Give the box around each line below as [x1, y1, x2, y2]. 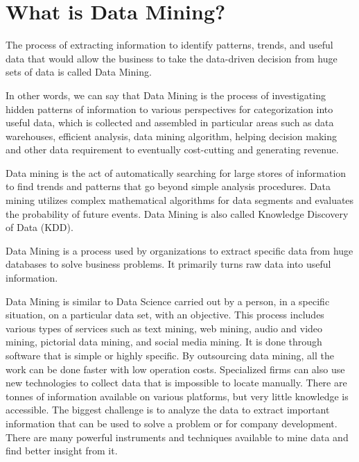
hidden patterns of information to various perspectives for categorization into [6, 101, 333, 116]
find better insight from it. [6, 443, 118, 458]
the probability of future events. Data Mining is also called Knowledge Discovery [6, 206, 349, 221]
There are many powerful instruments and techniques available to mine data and [6, 429, 349, 444]
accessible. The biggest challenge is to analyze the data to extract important [6, 402, 330, 417]
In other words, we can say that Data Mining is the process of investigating [6, 87, 326, 102]
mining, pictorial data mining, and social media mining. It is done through [6, 334, 322, 349]
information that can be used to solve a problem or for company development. [6, 416, 338, 430]
